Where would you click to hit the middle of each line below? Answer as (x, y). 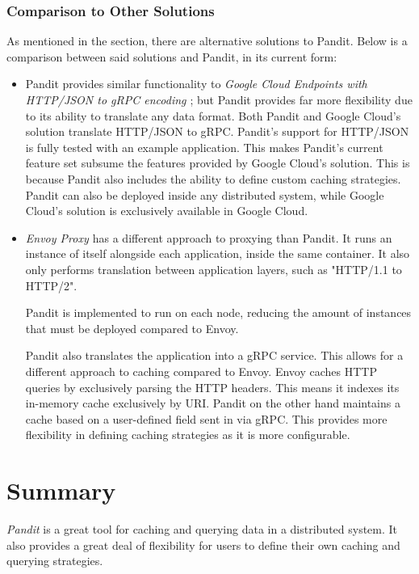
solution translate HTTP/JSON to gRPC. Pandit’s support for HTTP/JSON (217, 131)
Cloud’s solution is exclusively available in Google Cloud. (167, 211)
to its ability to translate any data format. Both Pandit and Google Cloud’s (213, 115)
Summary (61, 490)
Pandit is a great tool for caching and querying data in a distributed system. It (202, 529)
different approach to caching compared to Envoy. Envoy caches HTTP (201, 371)
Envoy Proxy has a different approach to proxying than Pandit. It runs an (209, 237)
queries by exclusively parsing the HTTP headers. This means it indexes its (212, 387)
